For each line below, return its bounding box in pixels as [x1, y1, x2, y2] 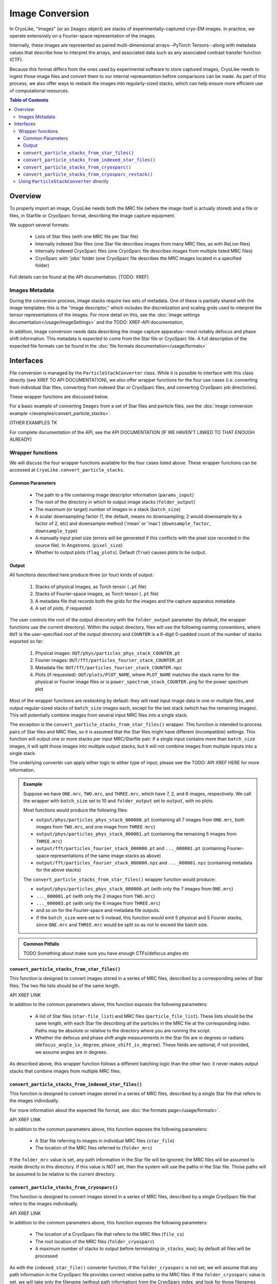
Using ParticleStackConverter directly [18, 178, 109, 184]
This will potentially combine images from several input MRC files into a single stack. [9, 712, 188, 718]
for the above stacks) [36, 867, 82, 873]
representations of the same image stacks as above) [50, 853, 161, 859]
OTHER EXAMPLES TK [9, 420, 57, 426]
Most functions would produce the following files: [23, 807, 128, 814]
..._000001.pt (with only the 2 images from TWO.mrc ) [36, 893, 155, 899]
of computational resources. [9, 87, 69, 93]
